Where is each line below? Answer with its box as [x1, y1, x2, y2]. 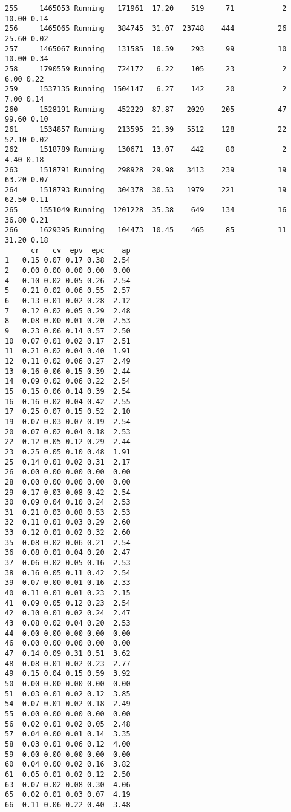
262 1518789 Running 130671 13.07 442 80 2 [5, 145, 287, 154]
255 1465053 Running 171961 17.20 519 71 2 [5, 4, 287, 13]
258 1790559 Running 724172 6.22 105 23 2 [5, 64, 287, 73]
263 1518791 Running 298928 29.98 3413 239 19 [5, 165, 287, 174]
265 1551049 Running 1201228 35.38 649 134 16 [5, 206, 287, 215]
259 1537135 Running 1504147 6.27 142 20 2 [5, 85, 287, 94]
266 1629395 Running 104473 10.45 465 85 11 [5, 226, 287, 235]
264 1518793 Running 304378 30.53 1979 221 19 [5, 185, 287, 194]
